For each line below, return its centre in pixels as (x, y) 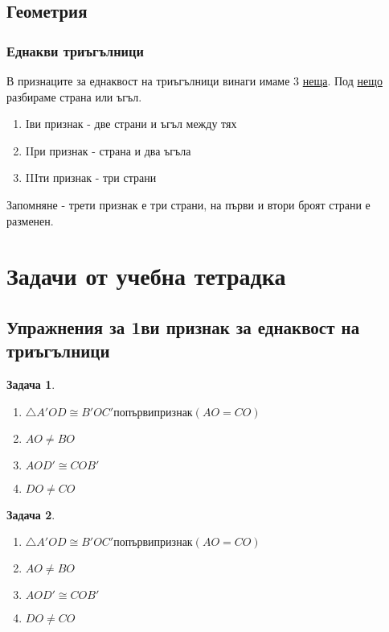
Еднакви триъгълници (75, 50)
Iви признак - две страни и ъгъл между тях (131, 124)
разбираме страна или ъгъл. (74, 96)
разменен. (30, 220)
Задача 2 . (31, 514)
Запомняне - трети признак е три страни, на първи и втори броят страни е (188, 204)
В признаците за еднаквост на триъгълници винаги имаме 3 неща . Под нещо (194, 81)
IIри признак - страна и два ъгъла (108, 150)
